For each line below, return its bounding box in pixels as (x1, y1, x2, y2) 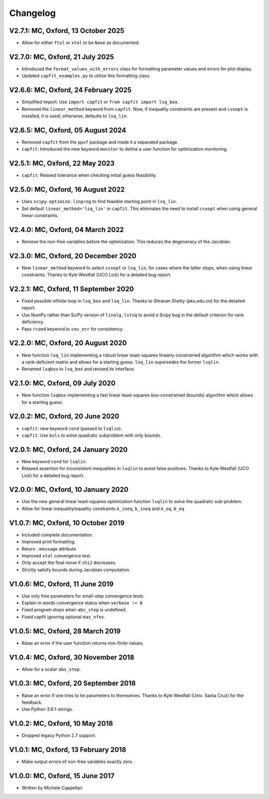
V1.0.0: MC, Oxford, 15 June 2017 (9, 772, 115, 780)
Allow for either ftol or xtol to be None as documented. (21, 40, 140, 46)
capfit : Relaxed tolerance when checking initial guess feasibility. (21, 172, 157, 178)
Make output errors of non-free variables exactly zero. (21, 759, 134, 765)
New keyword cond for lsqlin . (21, 458, 87, 464)
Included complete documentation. (21, 532, 94, 537)
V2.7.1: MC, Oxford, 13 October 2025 (9, 26, 125, 35)
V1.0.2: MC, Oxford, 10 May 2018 (9, 719, 113, 728)
